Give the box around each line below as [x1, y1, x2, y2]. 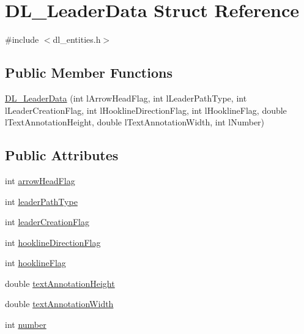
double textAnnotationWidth [5, 297, 114, 310]
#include [5, 33, 39, 46]
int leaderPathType [5, 195, 78, 207]
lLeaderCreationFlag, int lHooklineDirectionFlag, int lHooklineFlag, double [5, 103, 287, 116]
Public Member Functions [5, 63, 172, 82]
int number [5, 318, 46, 331]
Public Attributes [5, 146, 119, 165]
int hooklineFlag [5, 256, 66, 269]
